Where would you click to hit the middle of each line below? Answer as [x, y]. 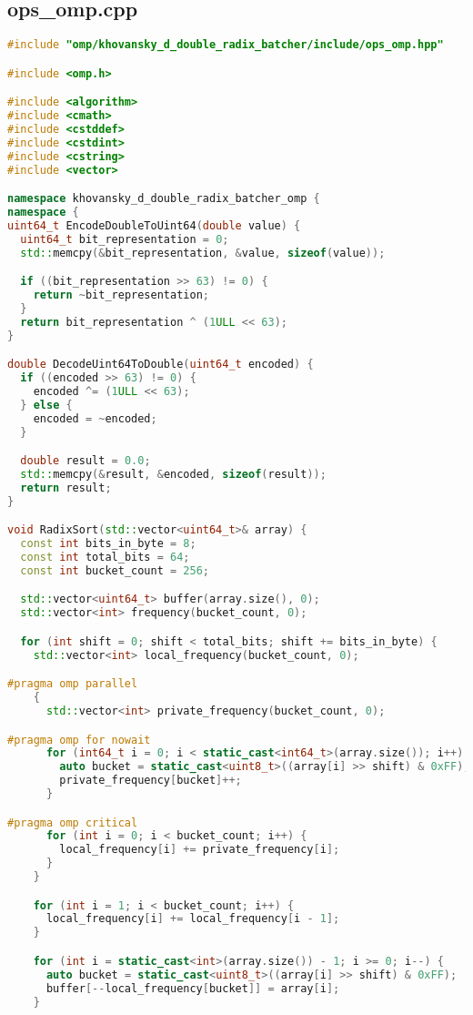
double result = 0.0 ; [86, 461]
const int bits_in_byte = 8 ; [108, 544]
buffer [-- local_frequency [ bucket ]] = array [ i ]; [193, 988]
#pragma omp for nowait [79, 740]
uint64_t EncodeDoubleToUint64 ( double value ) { [154, 225]
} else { [46, 405]
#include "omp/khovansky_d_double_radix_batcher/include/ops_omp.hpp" [226, 45]
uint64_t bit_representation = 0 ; [125, 239]
